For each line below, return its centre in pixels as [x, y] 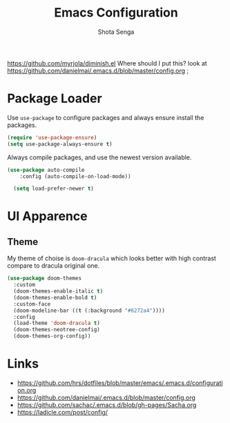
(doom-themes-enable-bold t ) [55, 297]
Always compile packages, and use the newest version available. [99, 157]
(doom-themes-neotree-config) [57, 330]
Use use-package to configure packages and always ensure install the [106, 117]
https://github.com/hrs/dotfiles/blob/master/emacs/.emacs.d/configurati [120, 383]
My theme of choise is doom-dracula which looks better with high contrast [112, 258]
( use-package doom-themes [44, 278]
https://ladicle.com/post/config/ [63, 412]
